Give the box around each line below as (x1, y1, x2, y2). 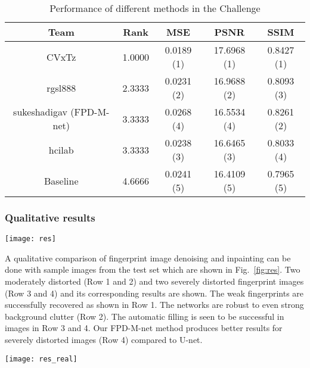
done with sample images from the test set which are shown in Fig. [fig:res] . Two (5, 263, 300, 276)
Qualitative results (5, 210, 95, 224)
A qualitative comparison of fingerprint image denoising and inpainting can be (5, 251, 291, 264)
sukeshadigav (13, 105, 67, 118)
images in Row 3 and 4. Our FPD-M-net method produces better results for (5, 322, 283, 334)
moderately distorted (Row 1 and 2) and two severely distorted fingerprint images (5, 275, 304, 288)
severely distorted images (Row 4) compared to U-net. (5, 333, 203, 346)
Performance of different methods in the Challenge (49, 1, 261, 15)
